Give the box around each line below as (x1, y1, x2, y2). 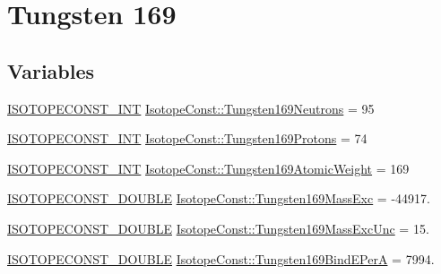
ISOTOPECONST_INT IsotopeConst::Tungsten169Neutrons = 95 (7, 98, 375, 117)
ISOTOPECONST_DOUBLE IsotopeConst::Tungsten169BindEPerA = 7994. (7, 249, 435, 268)
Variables (7, 56, 95, 84)
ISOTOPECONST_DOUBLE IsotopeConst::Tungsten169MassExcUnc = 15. (7, 218, 429, 237)
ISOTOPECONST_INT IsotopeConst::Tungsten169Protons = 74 (7, 129, 367, 148)
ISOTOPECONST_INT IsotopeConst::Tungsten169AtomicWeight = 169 (7, 158, 410, 177)
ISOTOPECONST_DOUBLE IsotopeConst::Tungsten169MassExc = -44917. (7, 189, 430, 208)
